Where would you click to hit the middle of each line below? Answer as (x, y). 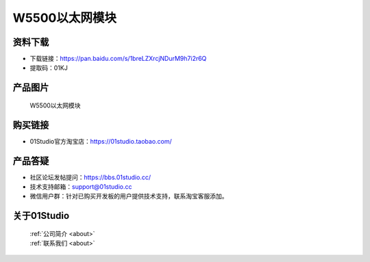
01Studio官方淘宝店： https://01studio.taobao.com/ (101, 141)
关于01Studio (41, 216)
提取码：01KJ (49, 68)
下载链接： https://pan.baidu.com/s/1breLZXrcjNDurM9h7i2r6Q (118, 59)
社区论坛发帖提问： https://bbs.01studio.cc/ (90, 177)
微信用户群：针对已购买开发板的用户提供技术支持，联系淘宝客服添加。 (129, 196)
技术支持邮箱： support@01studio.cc (81, 187)
